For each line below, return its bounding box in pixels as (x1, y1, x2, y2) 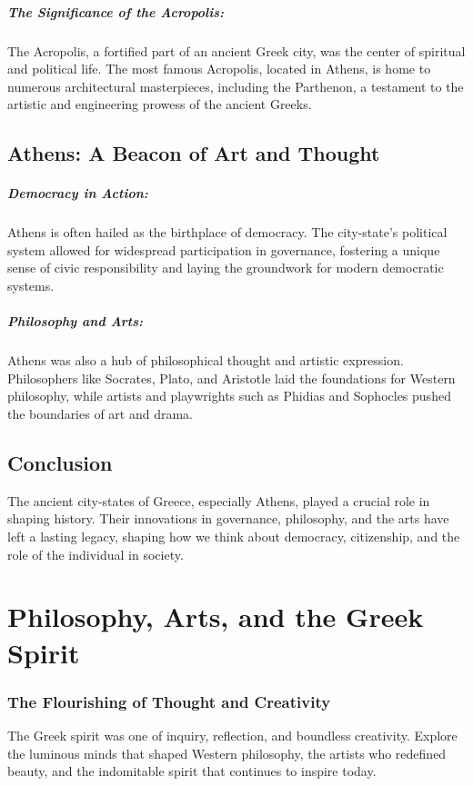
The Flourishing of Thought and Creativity (7, 690, 331, 712)
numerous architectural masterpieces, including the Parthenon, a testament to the (7, 76, 464, 95)
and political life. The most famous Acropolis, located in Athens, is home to (7, 59, 431, 78)
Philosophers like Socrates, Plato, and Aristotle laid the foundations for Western (7, 368, 456, 387)
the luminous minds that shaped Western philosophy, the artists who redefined (7, 743, 447, 762)
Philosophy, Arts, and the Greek (7, 598, 424, 635)
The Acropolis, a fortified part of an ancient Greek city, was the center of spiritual (7, 41, 466, 60)
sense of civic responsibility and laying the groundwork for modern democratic (7, 258, 444, 277)
